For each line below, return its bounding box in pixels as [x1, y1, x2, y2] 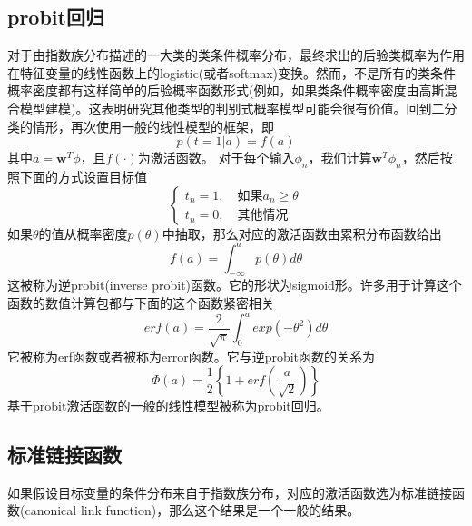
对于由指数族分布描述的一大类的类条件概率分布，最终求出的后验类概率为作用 [7, 45, 465, 65]
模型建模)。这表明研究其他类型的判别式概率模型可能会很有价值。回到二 [19, 98, 445, 117]
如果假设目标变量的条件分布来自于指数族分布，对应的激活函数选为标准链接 [7, 482, 452, 501]
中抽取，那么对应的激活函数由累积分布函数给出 [162, 223, 442, 243]
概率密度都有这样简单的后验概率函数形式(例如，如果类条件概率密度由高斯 [7, 81, 445, 100]
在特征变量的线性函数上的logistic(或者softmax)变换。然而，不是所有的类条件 [7, 63, 457, 82]
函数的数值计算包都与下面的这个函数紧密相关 [7, 293, 274, 313]
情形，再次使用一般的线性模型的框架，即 [32, 116, 274, 135]
